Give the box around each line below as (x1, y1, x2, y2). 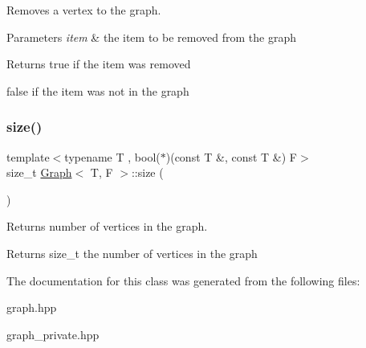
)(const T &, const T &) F (165, 148, 298, 165)
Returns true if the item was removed (6, 55, 191, 72)
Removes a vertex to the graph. (6, 2, 161, 18)
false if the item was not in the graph (6, 82, 189, 99)
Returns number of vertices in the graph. (6, 218, 208, 235)
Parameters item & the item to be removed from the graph (6, 28, 296, 45)
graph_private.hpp (6, 325, 100, 342)
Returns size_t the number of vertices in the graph (6, 244, 258, 261)
